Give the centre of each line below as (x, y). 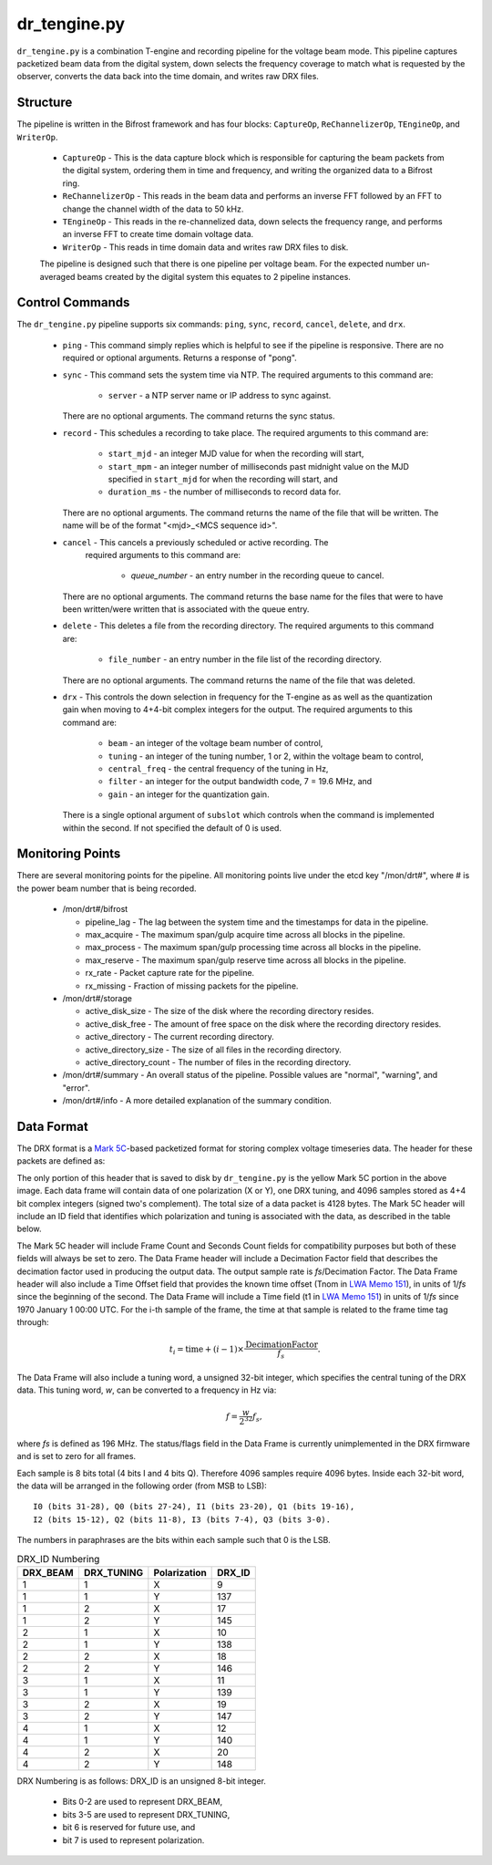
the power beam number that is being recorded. (107, 888)
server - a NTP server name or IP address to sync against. (220, 395)
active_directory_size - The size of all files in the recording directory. (213, 1050)
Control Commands (73, 302)
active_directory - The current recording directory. (179, 1037)
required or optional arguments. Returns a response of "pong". (180, 358)
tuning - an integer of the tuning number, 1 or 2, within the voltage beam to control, (266, 756)
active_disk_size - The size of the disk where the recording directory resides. (230, 1011)
